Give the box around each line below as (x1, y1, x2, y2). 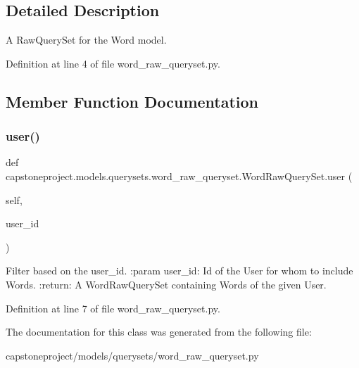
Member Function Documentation (6, 90, 259, 112)
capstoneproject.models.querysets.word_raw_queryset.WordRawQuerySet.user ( (6, 168, 353, 183)
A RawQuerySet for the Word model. (6, 32, 167, 47)
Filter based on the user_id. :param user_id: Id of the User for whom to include (6, 263, 353, 278)
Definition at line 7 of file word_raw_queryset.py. (6, 300, 220, 315)
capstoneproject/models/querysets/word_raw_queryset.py (6, 348, 259, 362)
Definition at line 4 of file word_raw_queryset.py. (6, 56, 220, 70)
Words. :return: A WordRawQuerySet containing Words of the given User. (6, 277, 327, 291)
